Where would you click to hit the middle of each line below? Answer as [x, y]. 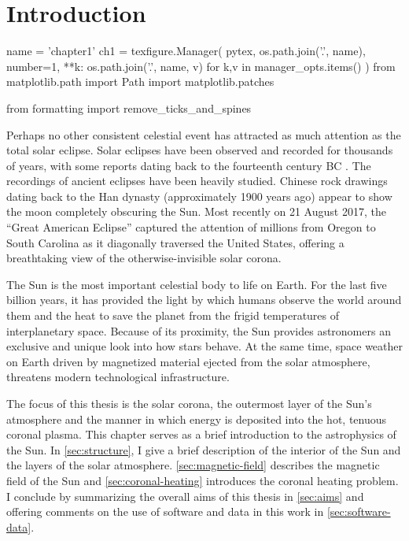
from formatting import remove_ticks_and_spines [129, 107]
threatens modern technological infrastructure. [118, 377]
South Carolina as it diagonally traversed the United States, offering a [175, 242]
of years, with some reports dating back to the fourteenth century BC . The [189, 165]
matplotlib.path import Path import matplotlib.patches [140, 82]
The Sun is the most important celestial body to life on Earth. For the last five [197, 284]
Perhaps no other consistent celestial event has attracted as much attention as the [204, 134]
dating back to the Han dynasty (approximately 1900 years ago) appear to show [199, 196]
